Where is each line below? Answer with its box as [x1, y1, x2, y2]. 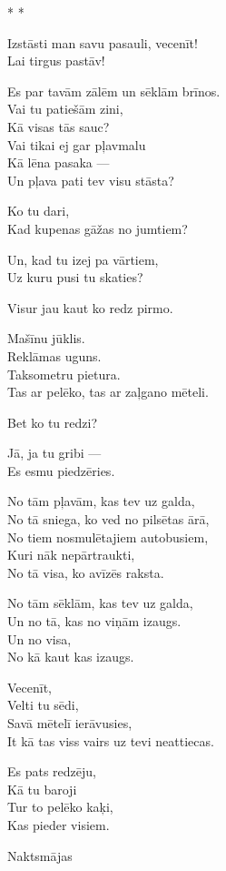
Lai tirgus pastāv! [7, 51, 105, 70]
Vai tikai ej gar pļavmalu [7, 135, 146, 154]
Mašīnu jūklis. [7, 329, 85, 348]
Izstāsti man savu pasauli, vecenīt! [7, 33, 198, 52]
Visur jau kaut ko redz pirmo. [7, 298, 173, 317]
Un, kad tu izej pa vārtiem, [7, 249, 159, 268]
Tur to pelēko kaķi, [7, 797, 113, 816]
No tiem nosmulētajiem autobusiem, [7, 527, 209, 546]
